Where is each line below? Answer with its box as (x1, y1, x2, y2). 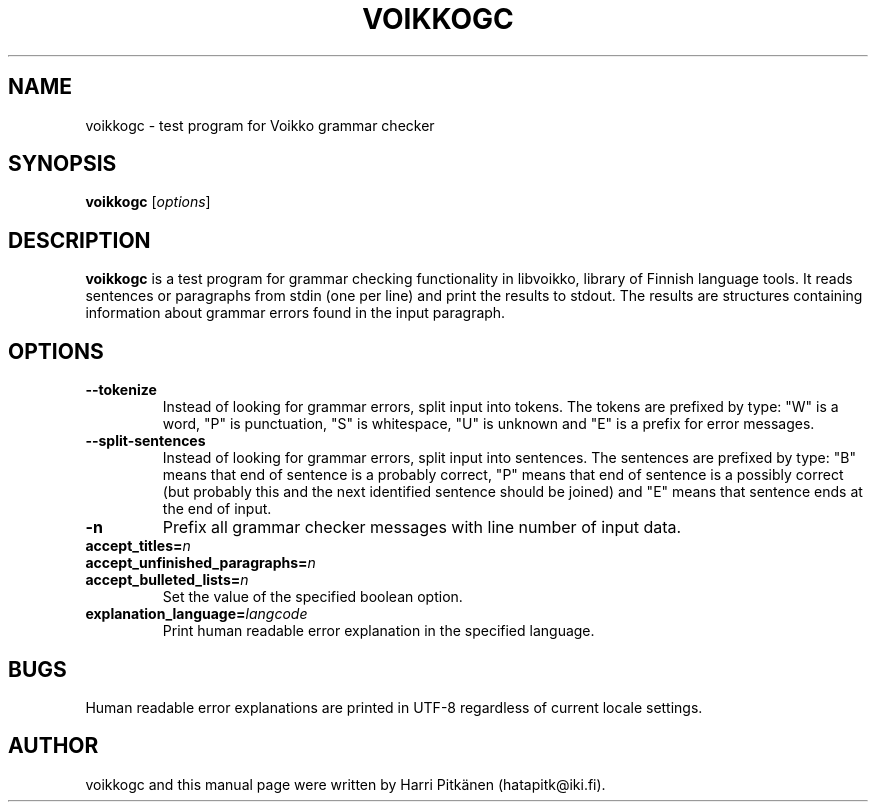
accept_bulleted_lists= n (85, 571, 249, 589)
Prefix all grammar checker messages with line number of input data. (162, 517, 682, 538)
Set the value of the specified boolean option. (162, 588, 463, 606)
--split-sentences (85, 432, 206, 450)
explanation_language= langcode (85, 605, 308, 623)
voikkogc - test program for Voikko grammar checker (85, 116, 435, 134)
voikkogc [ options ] (85, 193, 211, 211)
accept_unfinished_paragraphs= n (85, 554, 316, 572)
